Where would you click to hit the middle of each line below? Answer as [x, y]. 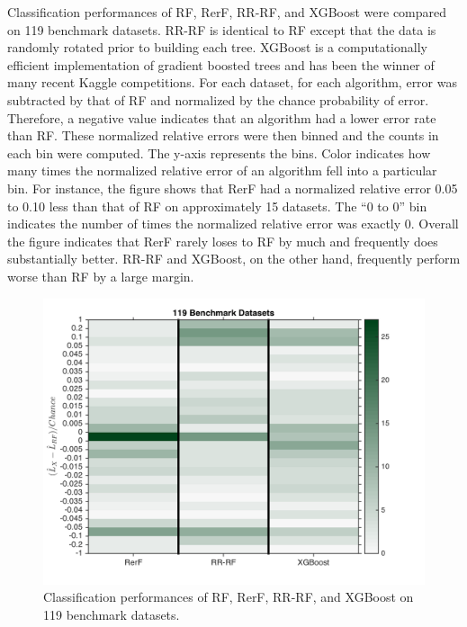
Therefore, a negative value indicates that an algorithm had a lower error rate [222, 117]
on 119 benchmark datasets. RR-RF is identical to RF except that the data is [222, 29]
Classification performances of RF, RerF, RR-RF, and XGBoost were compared [227, 12]
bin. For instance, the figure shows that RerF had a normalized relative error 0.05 [233, 188]
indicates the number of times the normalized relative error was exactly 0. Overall [233, 224]
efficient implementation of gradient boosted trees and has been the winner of [221, 64]
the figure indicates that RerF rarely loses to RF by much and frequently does [223, 241]
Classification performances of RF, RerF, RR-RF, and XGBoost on [229, 597]
